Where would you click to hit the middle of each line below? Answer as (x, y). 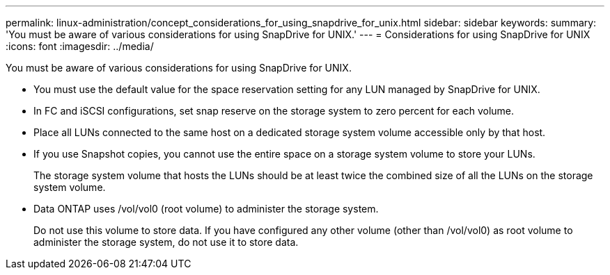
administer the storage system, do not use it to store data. (166, 242)
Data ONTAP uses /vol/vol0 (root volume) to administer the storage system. (206, 209)
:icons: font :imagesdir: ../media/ (80, 46)
